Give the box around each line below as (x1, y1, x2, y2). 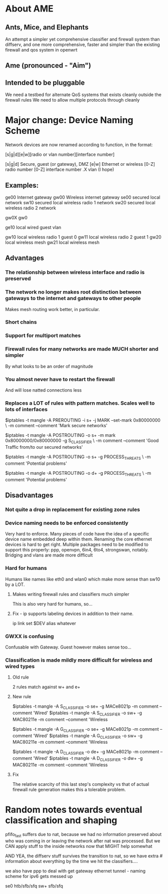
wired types (5, 663, 35, 670)
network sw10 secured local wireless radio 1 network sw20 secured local (5, 199, 156, 205)
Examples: (5, 181, 39, 189)
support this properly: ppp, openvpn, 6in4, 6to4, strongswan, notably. (5, 547, 149, 553)
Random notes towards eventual (5, 804, 142, 815)
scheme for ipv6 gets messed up (5, 873, 73, 879)
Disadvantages (5, 491, 53, 500)
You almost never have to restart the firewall (5, 376, 115, 383)
